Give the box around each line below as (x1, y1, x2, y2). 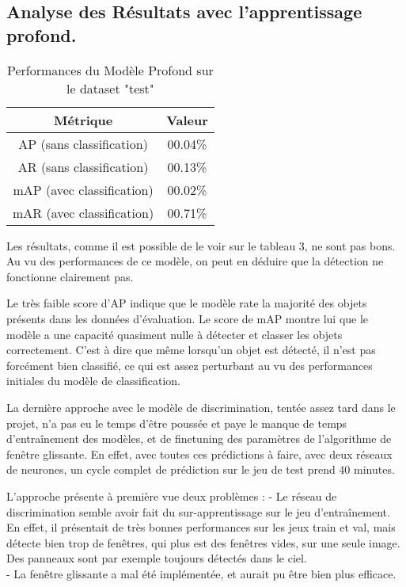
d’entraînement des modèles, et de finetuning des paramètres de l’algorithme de (6, 430, 392, 447)
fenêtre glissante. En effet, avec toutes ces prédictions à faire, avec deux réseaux (6, 445, 393, 462)
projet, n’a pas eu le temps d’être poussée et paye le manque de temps (6, 414, 347, 431)
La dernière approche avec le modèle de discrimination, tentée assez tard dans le (6, 398, 396, 415)
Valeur (166, 110, 208, 129)
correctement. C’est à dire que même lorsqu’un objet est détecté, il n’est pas (6, 341, 376, 358)
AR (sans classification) (17, 157, 149, 176)
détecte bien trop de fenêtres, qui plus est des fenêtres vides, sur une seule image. (6, 534, 400, 551)
